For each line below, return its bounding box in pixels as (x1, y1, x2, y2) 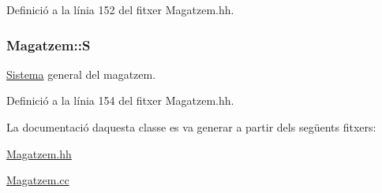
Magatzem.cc (6, 172, 69, 188)
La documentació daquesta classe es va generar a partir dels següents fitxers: (6, 119, 376, 135)
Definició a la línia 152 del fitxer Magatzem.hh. (6, 2, 234, 17)
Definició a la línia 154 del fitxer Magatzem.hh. (6, 92, 234, 109)
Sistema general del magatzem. (6, 65, 156, 82)
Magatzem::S (6, 35, 91, 54)
